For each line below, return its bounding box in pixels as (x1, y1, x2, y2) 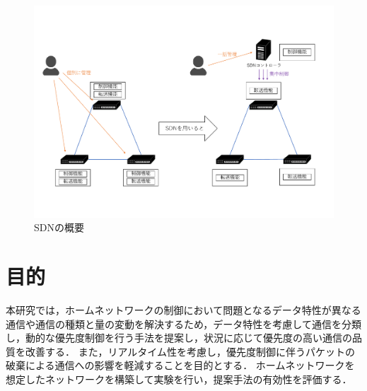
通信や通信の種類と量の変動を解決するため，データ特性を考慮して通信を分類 (6, 316, 361, 331)
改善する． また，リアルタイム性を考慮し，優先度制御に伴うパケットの (25, 344, 355, 358)
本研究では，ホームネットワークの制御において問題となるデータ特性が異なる (6, 302, 361, 317)
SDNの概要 (34, 220, 84, 235)
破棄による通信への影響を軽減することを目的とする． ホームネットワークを (6, 358, 355, 373)
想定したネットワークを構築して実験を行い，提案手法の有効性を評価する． (6, 371, 352, 386)
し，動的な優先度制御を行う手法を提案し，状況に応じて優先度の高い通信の (6, 330, 352, 345)
